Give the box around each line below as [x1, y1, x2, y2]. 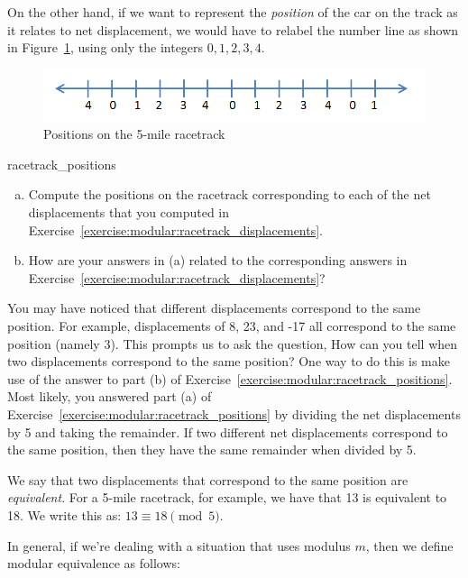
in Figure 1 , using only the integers [7, 38, 204, 57]
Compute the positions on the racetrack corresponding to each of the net [28, 185, 431, 204]
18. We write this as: [7, 505, 122, 524]
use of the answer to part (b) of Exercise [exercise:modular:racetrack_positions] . [7, 369, 453, 388]
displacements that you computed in [28, 203, 230, 222]
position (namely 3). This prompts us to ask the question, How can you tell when [7, 334, 458, 353]
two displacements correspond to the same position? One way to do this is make [7, 352, 450, 371]
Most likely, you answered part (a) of [7, 387, 212, 406]
